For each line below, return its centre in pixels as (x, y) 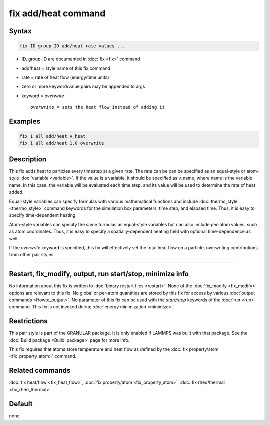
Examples (25, 121)
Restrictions (29, 321)
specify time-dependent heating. (43, 215)
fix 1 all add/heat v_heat (53, 136)
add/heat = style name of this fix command (66, 68)
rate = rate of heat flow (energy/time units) (65, 77)
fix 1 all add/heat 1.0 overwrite (62, 143)
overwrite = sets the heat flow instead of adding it (98, 107)
